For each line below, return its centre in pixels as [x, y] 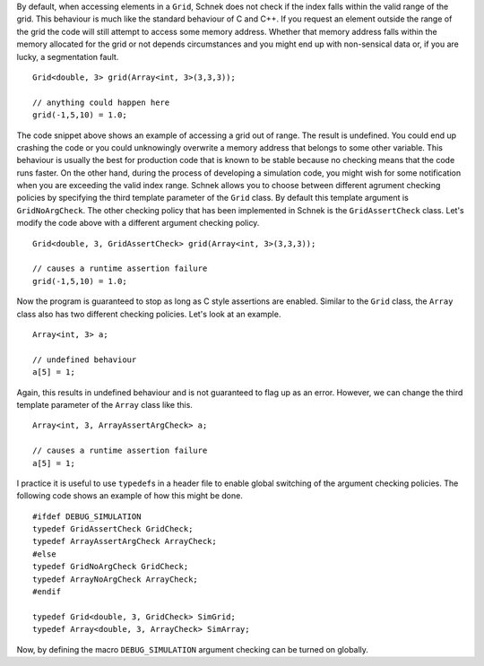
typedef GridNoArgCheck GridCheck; [111, 567]
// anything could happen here [101, 102]
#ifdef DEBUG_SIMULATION [87, 516]
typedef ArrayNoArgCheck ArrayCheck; [116, 579]
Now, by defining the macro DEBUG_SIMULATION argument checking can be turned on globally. [193, 649]
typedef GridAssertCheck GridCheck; [113, 529]
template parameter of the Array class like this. [104, 404]
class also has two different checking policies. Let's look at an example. [149, 314]
